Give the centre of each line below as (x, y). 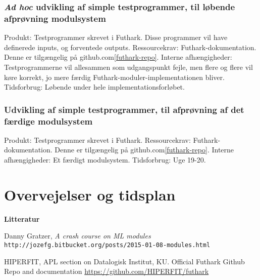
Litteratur (22, 218)
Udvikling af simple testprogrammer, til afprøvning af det (124, 109)
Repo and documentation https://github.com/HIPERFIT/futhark (107, 271)
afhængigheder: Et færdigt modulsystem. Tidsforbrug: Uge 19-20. (105, 160)
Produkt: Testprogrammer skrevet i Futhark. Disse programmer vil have (116, 37)
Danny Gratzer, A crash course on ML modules (77, 236)
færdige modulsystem (48, 121)
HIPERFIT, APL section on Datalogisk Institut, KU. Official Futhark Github (124, 261)
